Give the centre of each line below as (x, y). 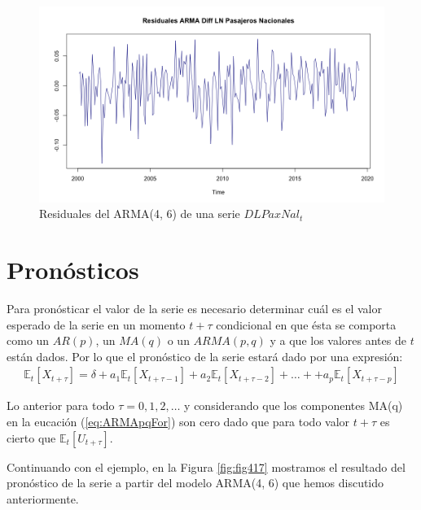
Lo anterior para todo (61, 405)
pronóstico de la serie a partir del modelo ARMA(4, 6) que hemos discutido (195, 483)
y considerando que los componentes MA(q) (294, 405)
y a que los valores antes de (338, 340)
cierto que (31, 437)
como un (28, 340)
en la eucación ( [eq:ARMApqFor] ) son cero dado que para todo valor (178, 421)
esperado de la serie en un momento (96, 324)
